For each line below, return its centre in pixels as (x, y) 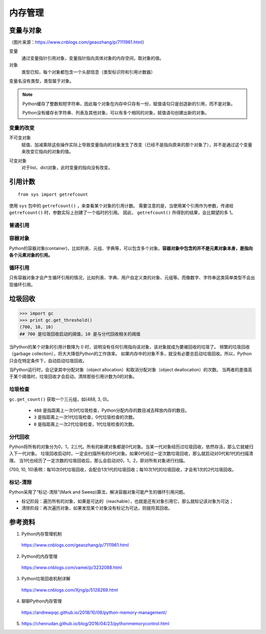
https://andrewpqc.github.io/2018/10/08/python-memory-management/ (94, 612)
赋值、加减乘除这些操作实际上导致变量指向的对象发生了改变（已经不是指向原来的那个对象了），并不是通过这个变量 (137, 144)
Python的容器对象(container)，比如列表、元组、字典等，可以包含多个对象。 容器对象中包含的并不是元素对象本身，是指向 (131, 248)
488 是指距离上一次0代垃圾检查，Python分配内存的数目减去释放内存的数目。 (112, 410)
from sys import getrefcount (53, 194)
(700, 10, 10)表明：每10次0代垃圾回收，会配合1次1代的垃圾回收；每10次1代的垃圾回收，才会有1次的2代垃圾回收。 (123, 470)
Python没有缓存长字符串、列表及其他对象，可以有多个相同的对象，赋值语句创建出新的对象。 (116, 113)
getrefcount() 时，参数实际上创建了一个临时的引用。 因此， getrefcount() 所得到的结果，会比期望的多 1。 (122, 212)
